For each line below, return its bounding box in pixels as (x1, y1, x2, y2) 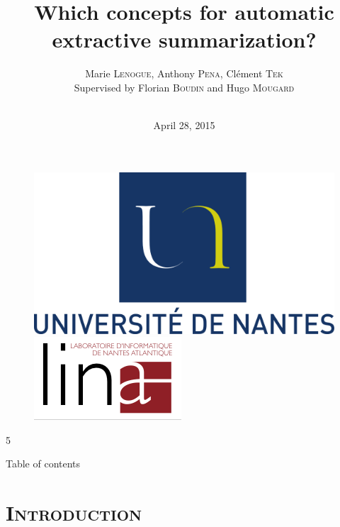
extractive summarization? (52, 25, 317, 54)
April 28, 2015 (153, 118, 215, 133)
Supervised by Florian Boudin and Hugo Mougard (74, 79, 295, 94)
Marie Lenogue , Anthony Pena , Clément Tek (85, 66, 283, 81)
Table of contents (6, 456, 81, 471)
